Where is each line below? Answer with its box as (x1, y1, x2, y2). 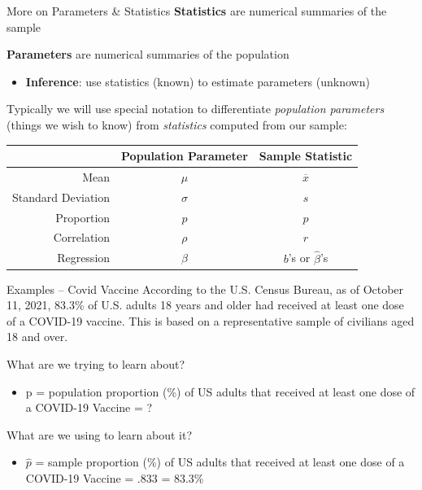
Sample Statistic (259, 147, 353, 164)
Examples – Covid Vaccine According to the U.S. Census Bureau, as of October (7, 280, 404, 297)
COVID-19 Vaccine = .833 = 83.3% (25, 469, 204, 486)
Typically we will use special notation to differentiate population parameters (7, 100, 385, 117)
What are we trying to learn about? (7, 355, 185, 372)
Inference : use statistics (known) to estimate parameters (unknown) (25, 72, 370, 90)
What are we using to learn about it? (7, 426, 193, 443)
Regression (57, 249, 111, 266)
